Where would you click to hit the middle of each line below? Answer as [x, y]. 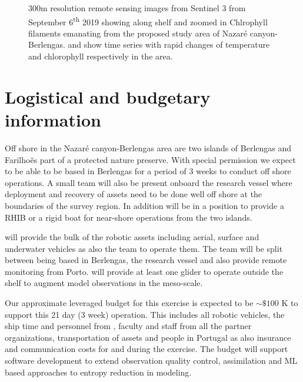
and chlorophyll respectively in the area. [101, 56]
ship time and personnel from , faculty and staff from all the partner [128, 326]
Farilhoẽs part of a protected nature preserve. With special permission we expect [150, 159]
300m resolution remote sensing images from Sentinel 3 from [137, 8]
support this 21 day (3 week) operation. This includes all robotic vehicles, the [145, 314]
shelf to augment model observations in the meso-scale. [104, 283]
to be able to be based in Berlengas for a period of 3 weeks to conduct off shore [148, 171]
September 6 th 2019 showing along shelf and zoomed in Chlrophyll [148, 21]
